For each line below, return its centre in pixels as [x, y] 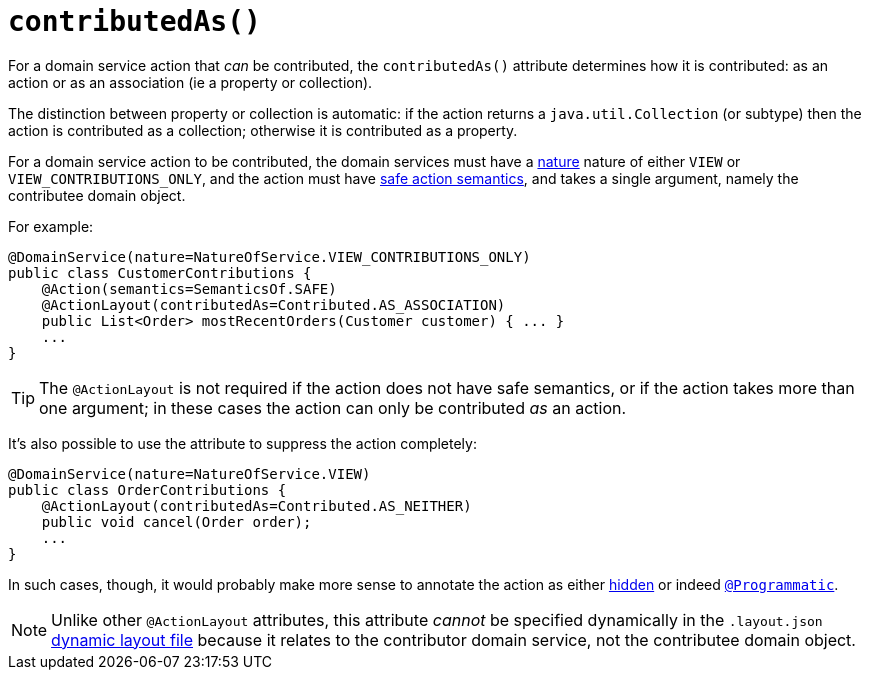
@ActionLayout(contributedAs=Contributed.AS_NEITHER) [256, 505]
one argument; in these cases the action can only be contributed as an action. [333, 407]
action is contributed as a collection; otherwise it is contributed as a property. [263, 130]
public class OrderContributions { [147, 489]
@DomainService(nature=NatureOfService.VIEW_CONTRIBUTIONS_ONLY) [269, 256]
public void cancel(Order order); [176, 521]
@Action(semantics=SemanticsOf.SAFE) [189, 288]
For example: [51, 226]
